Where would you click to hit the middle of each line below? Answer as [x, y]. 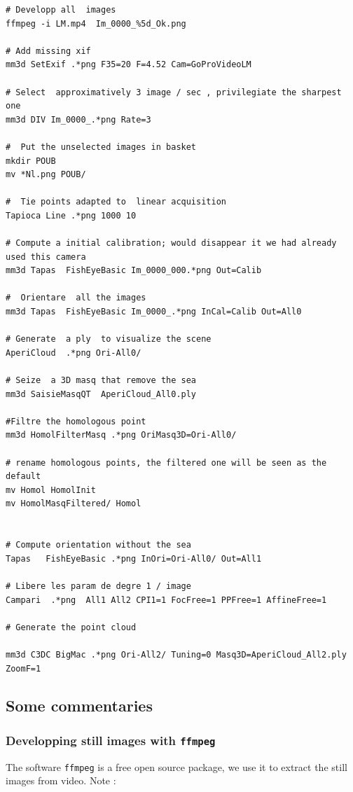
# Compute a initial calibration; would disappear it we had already [171, 243]
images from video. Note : [61, 780]
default [23, 477]
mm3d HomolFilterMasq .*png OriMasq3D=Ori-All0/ [121, 435]
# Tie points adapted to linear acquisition [116, 202]
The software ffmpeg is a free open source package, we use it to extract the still [176, 766]
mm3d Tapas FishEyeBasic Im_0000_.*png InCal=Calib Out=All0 [154, 312]
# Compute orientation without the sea [98, 545]
